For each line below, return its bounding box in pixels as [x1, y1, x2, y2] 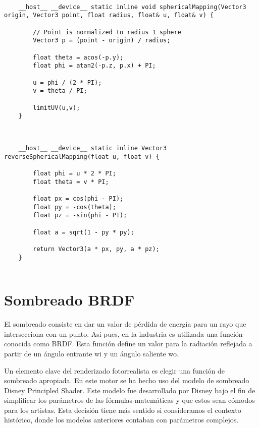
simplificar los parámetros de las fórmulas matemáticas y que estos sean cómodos [4, 395, 255, 405]
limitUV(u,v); [33, 104, 80, 111]
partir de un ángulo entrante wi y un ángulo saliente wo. [4, 348, 179, 358]
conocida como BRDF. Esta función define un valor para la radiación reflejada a [4, 338, 252, 349]
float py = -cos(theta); [33, 203, 116, 211]
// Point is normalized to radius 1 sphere [33, 28, 181, 36]
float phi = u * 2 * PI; [33, 170, 116, 177]
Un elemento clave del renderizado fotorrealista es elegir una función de [4, 365, 225, 376]
